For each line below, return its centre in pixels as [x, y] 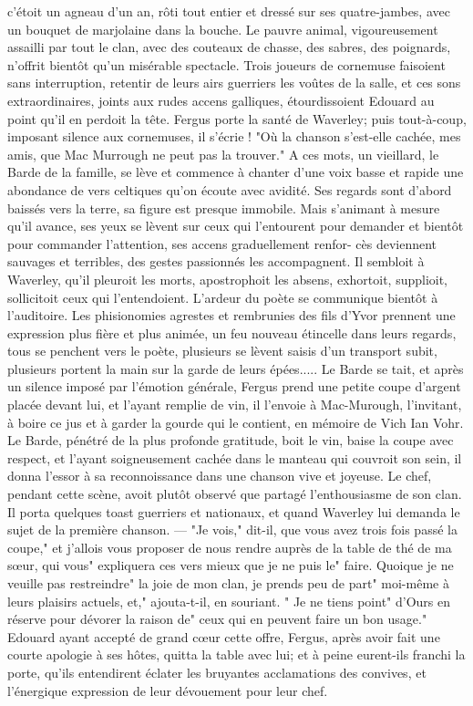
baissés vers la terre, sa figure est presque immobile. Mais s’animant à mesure [224, 208]
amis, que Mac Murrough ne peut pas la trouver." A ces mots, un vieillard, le [223, 154]
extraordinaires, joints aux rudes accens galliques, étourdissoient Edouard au [221, 100]
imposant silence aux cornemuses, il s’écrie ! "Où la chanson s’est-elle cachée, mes [234, 136]
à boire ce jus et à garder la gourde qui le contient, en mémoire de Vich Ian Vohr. [236, 422]
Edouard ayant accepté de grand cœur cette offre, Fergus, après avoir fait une [224, 636]
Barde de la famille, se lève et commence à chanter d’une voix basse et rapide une [236, 172]
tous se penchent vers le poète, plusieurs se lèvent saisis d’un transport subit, [222, 351]
